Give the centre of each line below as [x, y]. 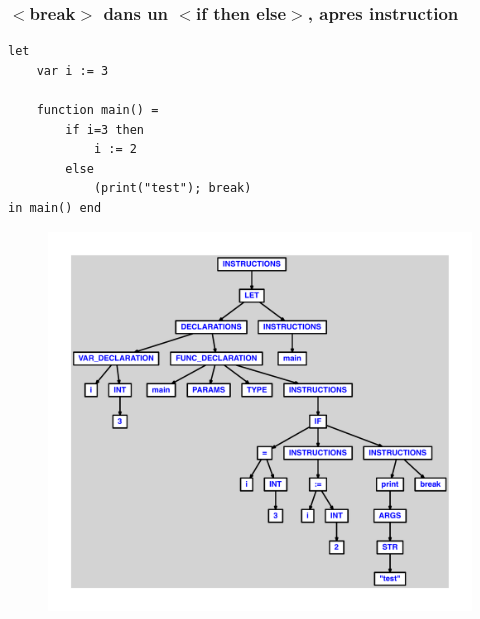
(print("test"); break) [172, 188]
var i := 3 [72, 70]
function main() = [97, 110]
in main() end [55, 207]
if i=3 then [105, 129]
